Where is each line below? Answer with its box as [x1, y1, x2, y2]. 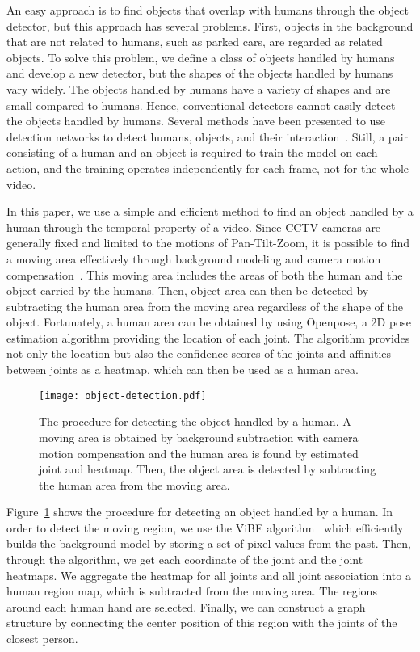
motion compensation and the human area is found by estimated [39, 444, 359, 461]
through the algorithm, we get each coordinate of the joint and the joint [6, 551, 363, 568]
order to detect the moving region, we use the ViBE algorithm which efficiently [6, 519, 404, 536]
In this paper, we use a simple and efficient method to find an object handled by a [6, 203, 414, 220]
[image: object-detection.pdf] [39, 389, 207, 402]
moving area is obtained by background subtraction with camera [39, 428, 359, 445]
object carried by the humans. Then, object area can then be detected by [6, 282, 369, 299]
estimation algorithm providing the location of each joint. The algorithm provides [6, 329, 410, 346]
